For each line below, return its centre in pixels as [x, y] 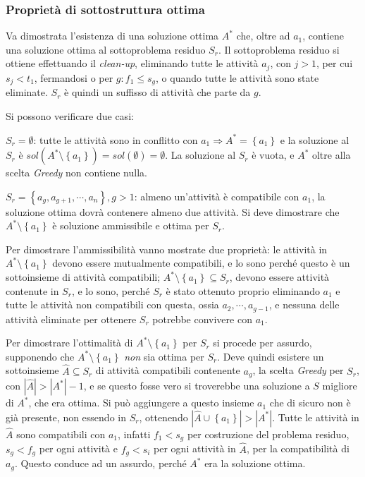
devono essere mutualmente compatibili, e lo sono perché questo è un [201, 263]
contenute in [32, 290]
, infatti [134, 434]
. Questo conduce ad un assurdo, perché [100, 463]
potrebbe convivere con [202, 319]
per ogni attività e [78, 448]
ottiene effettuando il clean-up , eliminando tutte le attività [132, 63]
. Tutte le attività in [316, 417]
